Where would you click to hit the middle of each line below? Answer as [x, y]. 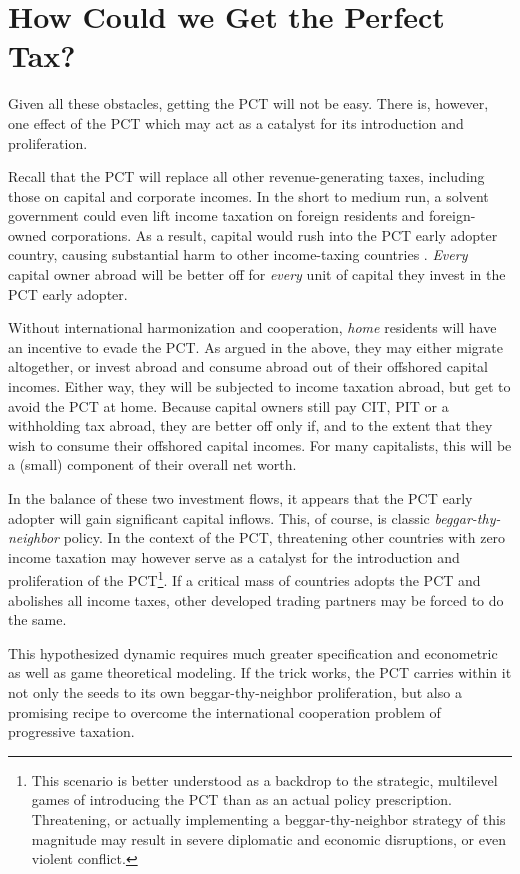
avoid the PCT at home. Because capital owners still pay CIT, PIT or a [228, 405]
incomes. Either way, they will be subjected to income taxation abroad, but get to [259, 386]
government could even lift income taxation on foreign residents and [216, 215]
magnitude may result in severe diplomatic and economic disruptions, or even [268, 838]
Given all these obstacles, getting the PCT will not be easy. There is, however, [248, 103]
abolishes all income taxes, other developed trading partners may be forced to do [256, 599]
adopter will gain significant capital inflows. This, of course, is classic [219, 517]
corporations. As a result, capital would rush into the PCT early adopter [274, 234]
